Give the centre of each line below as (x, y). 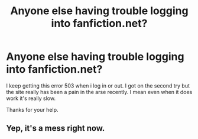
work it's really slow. (31, 98)
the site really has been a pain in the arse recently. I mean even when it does (99, 92)
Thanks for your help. (32, 109)
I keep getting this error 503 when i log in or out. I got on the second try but (98, 85)
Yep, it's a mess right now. (56, 128)
